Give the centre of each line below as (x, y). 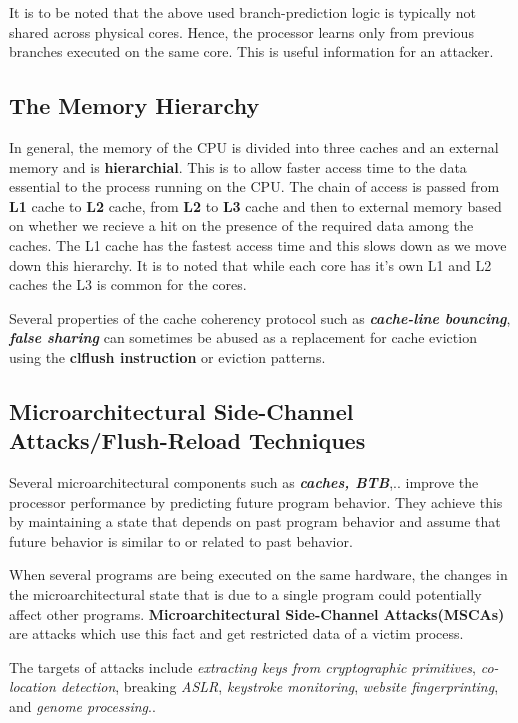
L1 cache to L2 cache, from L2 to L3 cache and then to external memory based (255, 205)
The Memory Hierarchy (134, 105)
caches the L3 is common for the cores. (128, 284)
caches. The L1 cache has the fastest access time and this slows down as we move (258, 244)
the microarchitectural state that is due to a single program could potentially (245, 594)
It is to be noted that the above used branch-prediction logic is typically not (242, 12)
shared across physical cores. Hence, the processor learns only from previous (241, 31)
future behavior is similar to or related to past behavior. (181, 540)
